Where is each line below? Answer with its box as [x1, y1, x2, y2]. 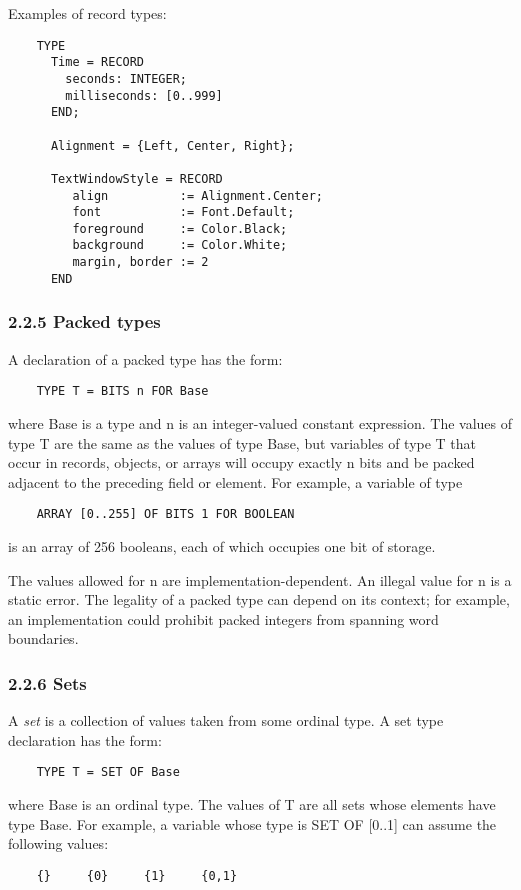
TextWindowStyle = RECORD [50, 171, 223, 186]
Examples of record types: [8, 3, 167, 23]
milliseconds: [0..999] [65, 88, 223, 103]
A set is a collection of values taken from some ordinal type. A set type [8, 710, 444, 731]
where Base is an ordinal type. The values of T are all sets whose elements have [8, 793, 496, 814]
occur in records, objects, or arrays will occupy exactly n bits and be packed [8, 452, 475, 473]
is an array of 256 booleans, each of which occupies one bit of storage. [8, 535, 436, 556]
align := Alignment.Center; [72, 188, 323, 203]
